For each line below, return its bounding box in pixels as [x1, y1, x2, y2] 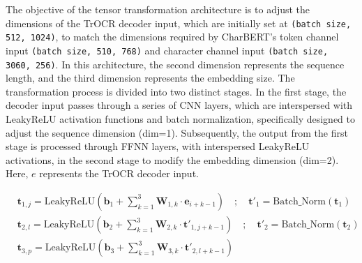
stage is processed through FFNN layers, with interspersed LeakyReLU [6, 139, 310, 153]
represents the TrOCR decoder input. [39, 166, 199, 181]
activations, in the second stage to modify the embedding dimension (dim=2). [6, 152, 339, 167]
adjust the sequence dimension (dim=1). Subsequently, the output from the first [6, 125, 348, 140]
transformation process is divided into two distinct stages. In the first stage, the [6, 84, 347, 98]
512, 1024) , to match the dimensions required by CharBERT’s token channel [6, 29, 339, 44]
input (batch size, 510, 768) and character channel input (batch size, [6, 43, 329, 57]
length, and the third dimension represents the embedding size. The [6, 70, 295, 85]
